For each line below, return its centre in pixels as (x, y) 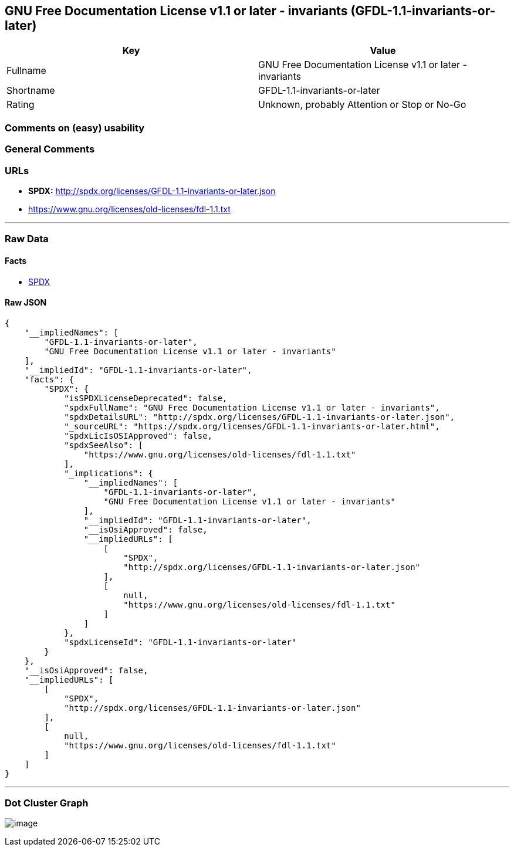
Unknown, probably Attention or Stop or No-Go (362, 105)
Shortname (31, 91)
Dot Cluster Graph (47, 803)
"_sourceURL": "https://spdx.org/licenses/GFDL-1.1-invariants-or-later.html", (252, 426)
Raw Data (27, 239)
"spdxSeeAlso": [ (104, 445)
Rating (21, 105)
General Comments (50, 149)
